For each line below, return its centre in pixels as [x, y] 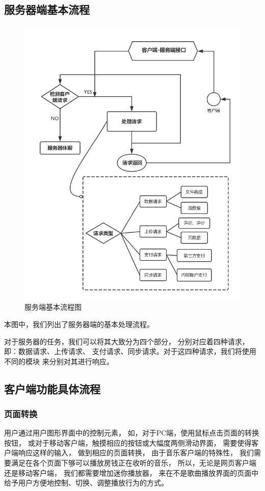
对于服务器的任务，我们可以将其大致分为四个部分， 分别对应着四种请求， [127, 341]
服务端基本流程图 [53, 307]
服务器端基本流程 [47, 9]
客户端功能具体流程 [52, 388]
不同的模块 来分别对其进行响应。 [59, 361]
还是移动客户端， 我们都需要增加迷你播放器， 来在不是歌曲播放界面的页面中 [131, 472]
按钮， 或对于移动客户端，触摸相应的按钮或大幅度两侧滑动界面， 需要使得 [128, 442]
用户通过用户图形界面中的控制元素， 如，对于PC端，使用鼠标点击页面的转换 [132, 433]
